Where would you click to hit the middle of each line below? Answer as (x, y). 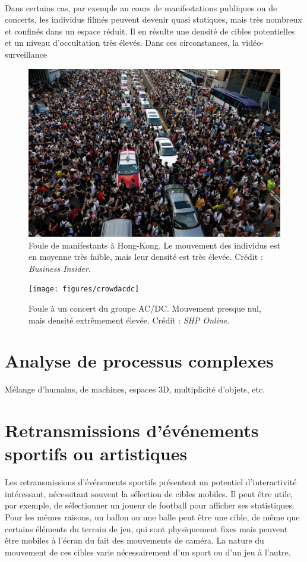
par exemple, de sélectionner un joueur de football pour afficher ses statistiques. (150, 505)
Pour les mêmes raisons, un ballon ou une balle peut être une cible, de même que (152, 517)
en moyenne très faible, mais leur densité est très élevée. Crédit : (146, 257)
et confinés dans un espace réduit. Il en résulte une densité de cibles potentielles (150, 31)
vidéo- (252, 43)
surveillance (26, 54)
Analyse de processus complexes (139, 361)
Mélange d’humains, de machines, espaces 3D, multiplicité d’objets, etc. (135, 389)
